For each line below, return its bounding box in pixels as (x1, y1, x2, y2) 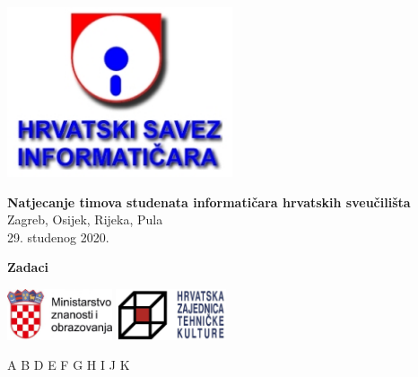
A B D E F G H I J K (7, 355, 130, 374)
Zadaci (7, 258, 49, 276)
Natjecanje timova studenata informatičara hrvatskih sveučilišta (7, 192, 411, 211)
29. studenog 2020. (7, 227, 109, 246)
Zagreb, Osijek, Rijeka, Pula (7, 210, 163, 229)
